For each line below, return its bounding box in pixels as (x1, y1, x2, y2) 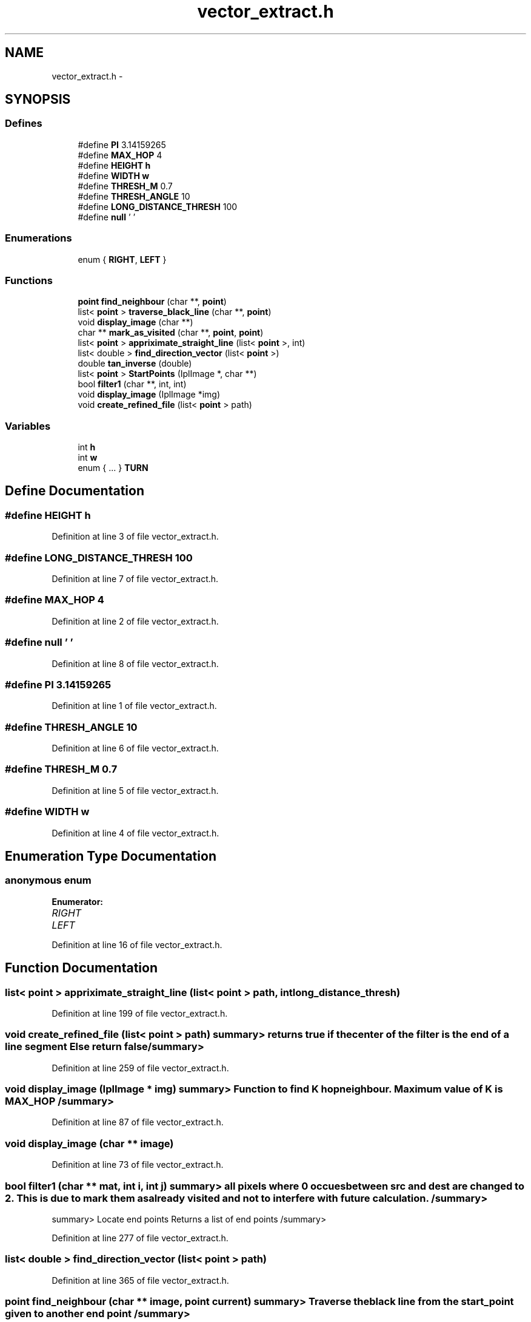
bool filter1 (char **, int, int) (78, 379, 187, 390)
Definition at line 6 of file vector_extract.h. (52, 743, 219, 754)
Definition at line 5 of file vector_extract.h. (52, 785, 219, 796)
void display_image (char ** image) (5, 1137, 174, 1150)
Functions (5, 274, 53, 286)
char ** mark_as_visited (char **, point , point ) (78, 327, 264, 338)
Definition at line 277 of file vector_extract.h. (52, 1232, 229, 1243)
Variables (5, 419, 51, 432)
